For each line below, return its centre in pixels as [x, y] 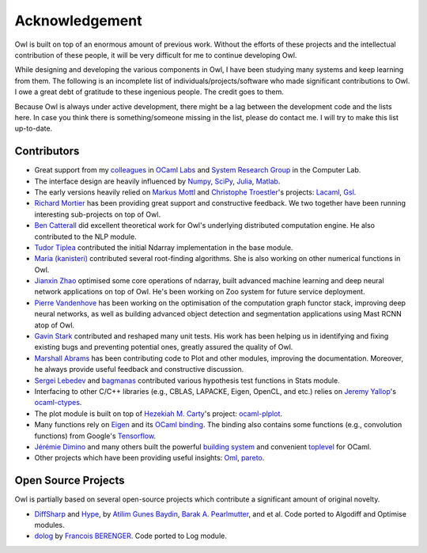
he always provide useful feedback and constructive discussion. [139, 369]
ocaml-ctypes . [58, 403]
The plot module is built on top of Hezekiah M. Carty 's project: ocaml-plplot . [159, 413]
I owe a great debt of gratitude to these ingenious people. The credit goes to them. [149, 92]
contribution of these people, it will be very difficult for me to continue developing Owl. [156, 55]
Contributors [47, 152]
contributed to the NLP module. [86, 237]
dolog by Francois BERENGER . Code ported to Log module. [130, 536]
